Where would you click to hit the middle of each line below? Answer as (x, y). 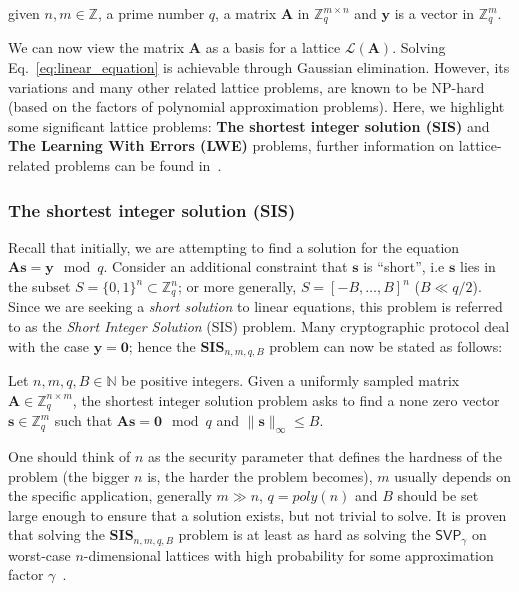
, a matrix (246, 13)
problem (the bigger (69, 475)
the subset (39, 286)
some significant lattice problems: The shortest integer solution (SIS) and (249, 125)
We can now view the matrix (96, 47)
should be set (438, 495)
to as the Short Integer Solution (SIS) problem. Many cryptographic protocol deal (259, 326)
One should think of (69, 455)
